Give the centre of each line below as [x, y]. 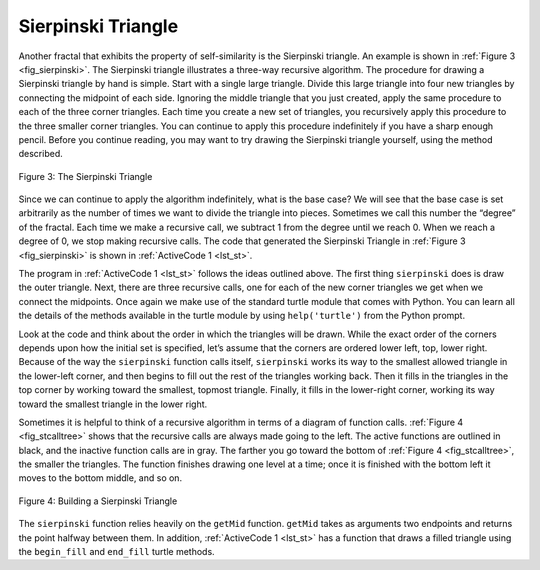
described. [41, 154]
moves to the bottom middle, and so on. [100, 478]
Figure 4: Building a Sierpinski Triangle [98, 501]
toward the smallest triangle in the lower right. [113, 404]
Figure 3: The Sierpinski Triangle [85, 176]
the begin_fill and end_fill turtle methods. [116, 552]
